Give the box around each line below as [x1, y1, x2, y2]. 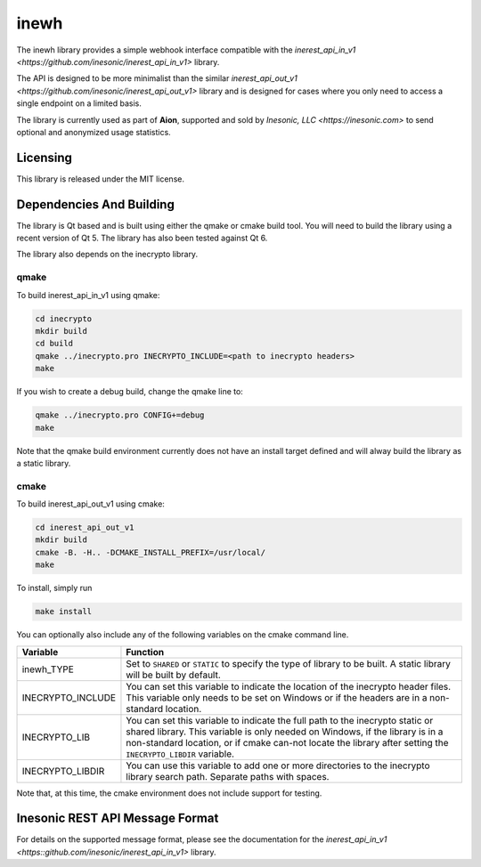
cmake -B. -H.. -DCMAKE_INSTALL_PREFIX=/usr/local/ [35, 547, 266, 557]
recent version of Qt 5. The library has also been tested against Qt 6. [16, 232, 268, 244]
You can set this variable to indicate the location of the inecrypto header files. [126, 680, 452, 693]
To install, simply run [16, 583, 93, 594]
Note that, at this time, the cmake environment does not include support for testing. [16, 788, 322, 798]
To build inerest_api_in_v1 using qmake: [16, 289, 160, 300]
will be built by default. [126, 668, 222, 681]
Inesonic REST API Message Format [16, 811, 219, 826]
